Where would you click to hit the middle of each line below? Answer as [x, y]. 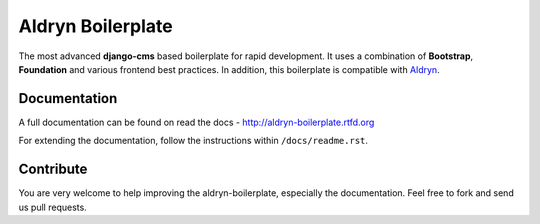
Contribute [53, 169]
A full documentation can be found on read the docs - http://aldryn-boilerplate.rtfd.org [196, 122]
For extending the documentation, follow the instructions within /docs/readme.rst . [193, 141]
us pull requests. [52, 207]
